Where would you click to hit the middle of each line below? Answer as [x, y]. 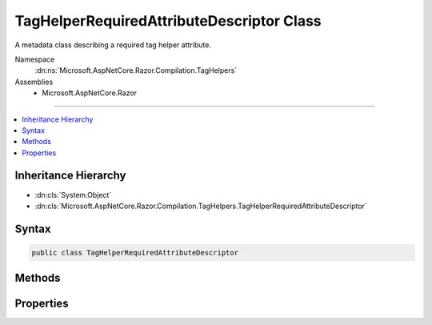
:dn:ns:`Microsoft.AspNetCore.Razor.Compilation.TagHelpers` [136, 70]
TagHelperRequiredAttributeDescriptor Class [168, 21]
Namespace [35, 59]
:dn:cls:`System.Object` [73, 195]
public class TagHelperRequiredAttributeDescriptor [135, 253]
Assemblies [34, 82]
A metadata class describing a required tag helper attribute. [113, 45]
